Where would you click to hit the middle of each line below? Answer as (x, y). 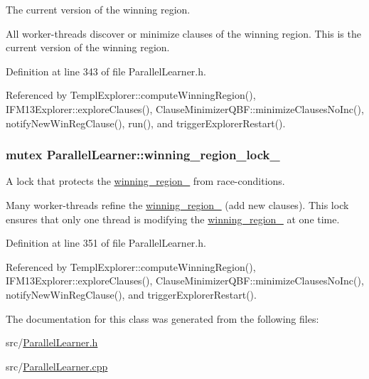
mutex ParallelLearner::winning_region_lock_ (143, 155)
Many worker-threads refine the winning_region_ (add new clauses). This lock (177, 204)
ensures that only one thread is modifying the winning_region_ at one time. (173, 219)
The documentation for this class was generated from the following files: (162, 318)
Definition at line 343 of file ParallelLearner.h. (106, 71)
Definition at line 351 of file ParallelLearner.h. (106, 243)
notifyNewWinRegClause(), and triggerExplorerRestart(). (131, 294)
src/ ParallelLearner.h (52, 342)
